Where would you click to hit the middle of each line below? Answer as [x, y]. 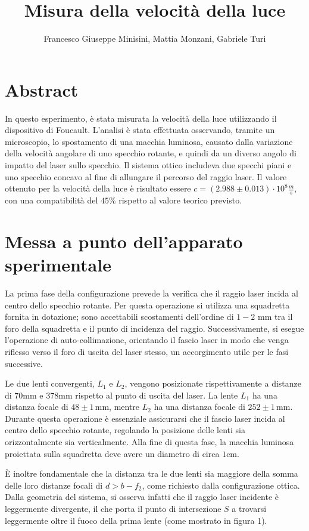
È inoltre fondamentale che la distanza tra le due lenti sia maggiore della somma [152, 473]
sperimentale [58, 265]
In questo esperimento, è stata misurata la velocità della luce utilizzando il [141, 118]
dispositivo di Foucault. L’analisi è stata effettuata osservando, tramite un [140, 130]
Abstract [42, 89]
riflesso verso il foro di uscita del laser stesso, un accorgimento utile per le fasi [147, 351]
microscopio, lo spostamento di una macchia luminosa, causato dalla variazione [149, 141]
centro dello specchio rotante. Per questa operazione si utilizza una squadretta [147, 305]
